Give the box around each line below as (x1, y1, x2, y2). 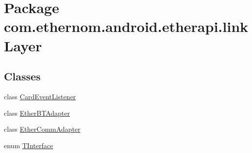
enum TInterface (4, 140, 53, 150)
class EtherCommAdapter (4, 124, 81, 134)
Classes (4, 69, 41, 84)
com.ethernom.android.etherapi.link (4, 16, 249, 36)
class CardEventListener (4, 91, 76, 101)
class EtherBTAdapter (4, 107, 70, 118)
